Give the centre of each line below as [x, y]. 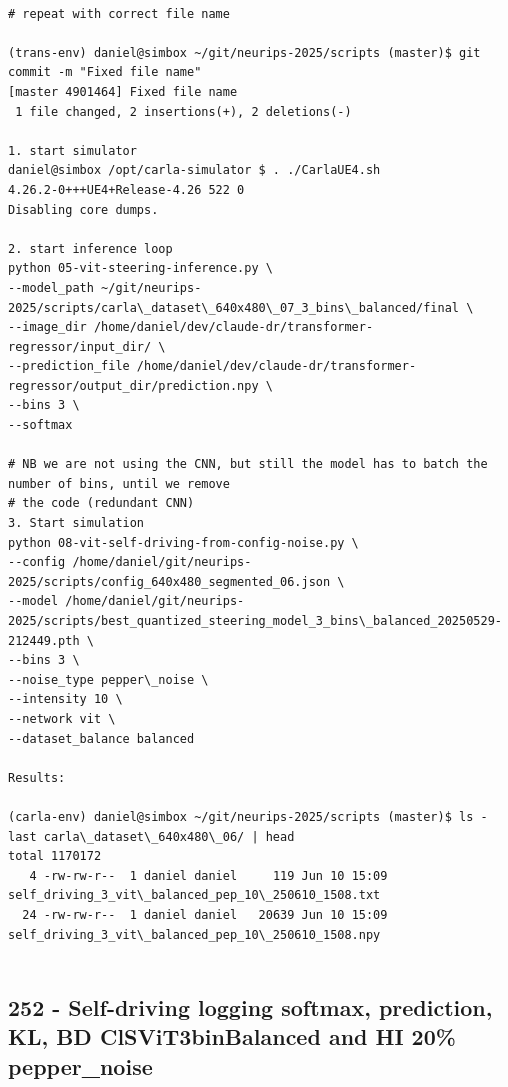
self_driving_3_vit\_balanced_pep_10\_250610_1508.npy [194, 934]
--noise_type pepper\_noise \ [108, 679]
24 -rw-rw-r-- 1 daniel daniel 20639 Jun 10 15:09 [205, 914]
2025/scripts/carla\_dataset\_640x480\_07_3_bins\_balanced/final [234, 307]
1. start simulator [72, 150]
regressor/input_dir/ [80, 346]
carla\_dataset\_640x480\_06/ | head [169, 836]
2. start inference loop [90, 248]
